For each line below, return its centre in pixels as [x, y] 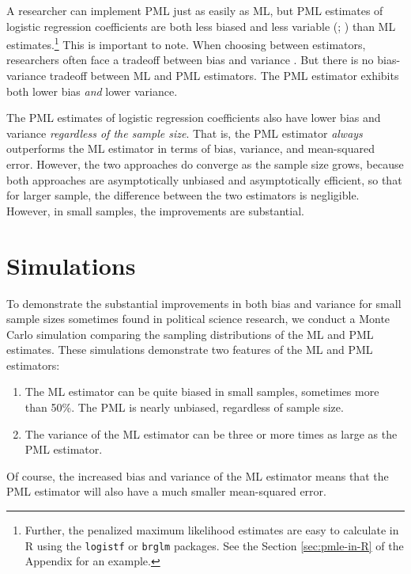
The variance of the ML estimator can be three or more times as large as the [211, 433]
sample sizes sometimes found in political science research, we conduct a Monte [198, 319]
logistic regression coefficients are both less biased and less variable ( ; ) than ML [201, 26]
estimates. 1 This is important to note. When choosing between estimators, [186, 43]
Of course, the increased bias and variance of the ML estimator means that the [198, 475]
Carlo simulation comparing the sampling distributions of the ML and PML [190, 334]
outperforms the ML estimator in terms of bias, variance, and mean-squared [190, 148]
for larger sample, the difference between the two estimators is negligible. [183, 195]
